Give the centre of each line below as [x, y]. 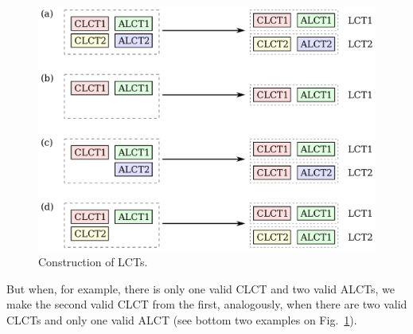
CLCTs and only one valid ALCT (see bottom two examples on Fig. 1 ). [182, 320]
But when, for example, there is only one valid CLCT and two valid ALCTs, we [201, 288]
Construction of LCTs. [93, 262]
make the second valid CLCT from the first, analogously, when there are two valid [207, 304]
